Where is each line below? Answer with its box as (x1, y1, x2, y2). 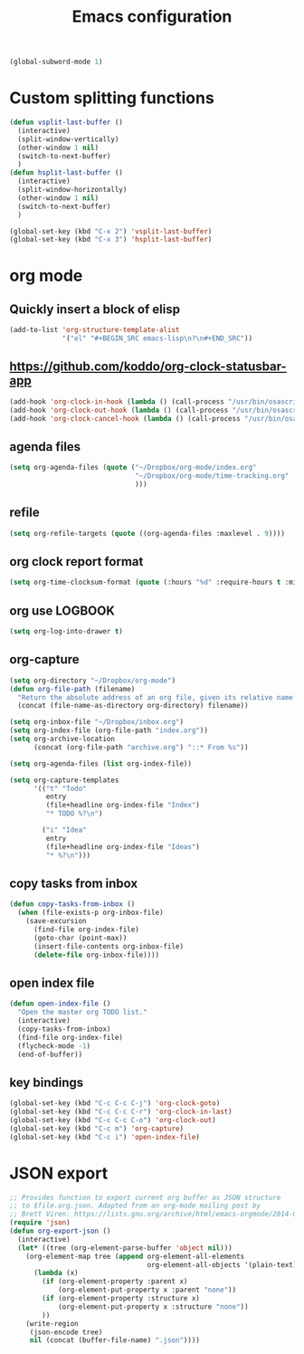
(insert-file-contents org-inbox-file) (33, 941, 184, 951)
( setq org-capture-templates (9, 776, 119, 785)
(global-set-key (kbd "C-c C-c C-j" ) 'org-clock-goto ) (9, 1099, 221, 1108)
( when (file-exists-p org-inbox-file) (17, 908, 165, 918)
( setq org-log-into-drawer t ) (9, 627, 124, 636)
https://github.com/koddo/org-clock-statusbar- (9, 359, 287, 375)
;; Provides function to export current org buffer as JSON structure (9, 1193, 281, 1202)
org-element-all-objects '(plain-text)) (147, 1260, 301, 1269)
